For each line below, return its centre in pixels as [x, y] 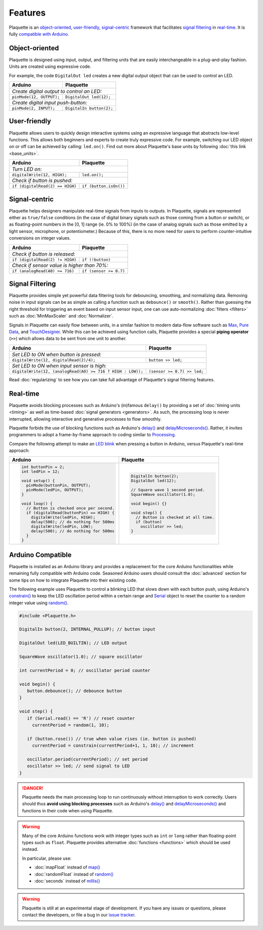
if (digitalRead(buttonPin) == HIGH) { [70, 513]
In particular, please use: [47, 858]
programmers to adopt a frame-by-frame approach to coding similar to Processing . [93, 435]
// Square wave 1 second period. [168, 490]
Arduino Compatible [40, 555]
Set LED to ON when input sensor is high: [59, 365]
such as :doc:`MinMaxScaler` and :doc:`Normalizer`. [61, 316]
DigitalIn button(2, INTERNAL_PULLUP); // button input [87, 629]
